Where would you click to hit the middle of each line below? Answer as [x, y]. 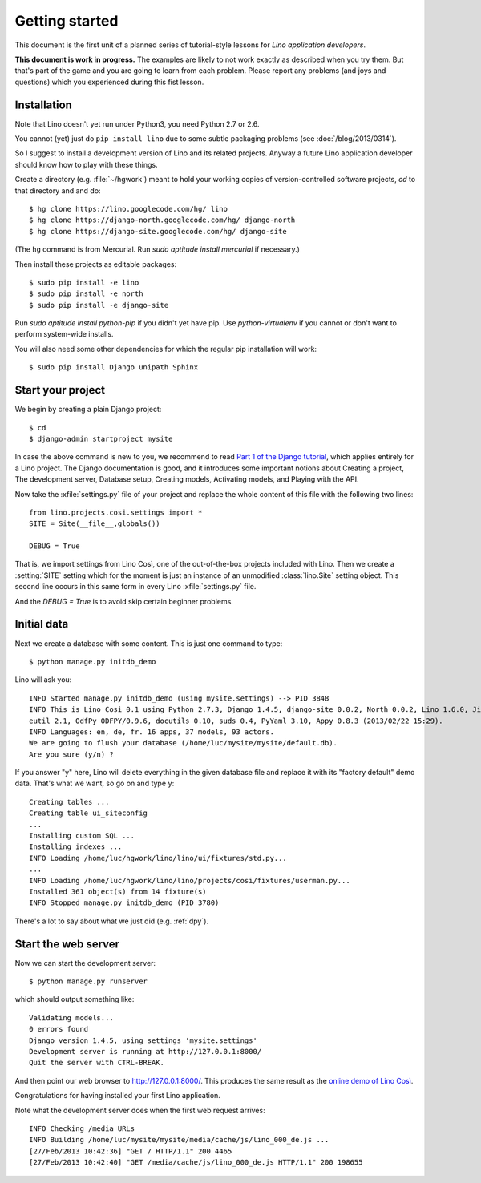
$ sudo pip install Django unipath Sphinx [114, 367]
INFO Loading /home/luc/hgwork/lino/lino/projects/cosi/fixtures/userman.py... [190, 880]
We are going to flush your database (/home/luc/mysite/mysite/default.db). [184, 743]
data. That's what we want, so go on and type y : [95, 783]
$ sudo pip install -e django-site [99, 305]
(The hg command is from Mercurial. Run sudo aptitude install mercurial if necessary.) [158, 249]
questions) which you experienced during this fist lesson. [109, 82]
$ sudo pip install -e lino [84, 282]
